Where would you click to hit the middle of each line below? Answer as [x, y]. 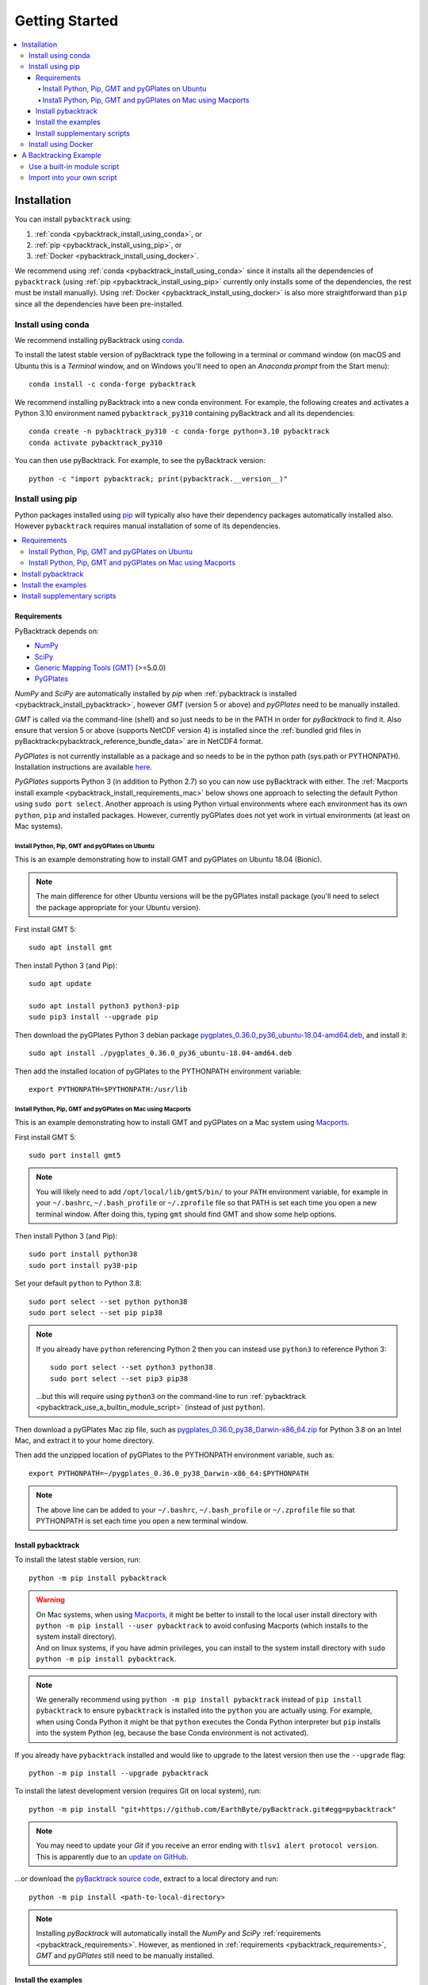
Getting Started [67, 21]
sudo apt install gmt [71, 948]
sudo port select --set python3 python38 [132, 1367]
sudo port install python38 [83, 1254]
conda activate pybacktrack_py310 [96, 442]
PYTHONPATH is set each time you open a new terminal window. [142, 1521]
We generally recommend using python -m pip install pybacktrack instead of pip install [199, 1699]
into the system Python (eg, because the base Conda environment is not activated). [172, 1733]
